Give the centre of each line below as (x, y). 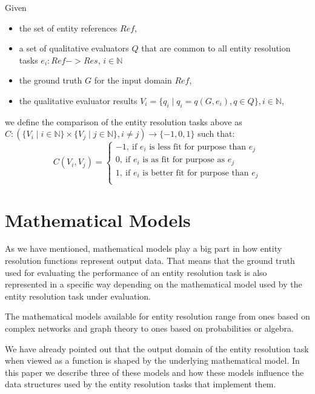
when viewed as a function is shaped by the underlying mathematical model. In (152, 360)
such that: (216, 133)
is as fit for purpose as (184, 160)
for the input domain (133, 80)
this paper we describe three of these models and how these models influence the (154, 372)
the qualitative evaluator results (78, 100)
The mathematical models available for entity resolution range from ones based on (157, 316)
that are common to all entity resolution (216, 48)
